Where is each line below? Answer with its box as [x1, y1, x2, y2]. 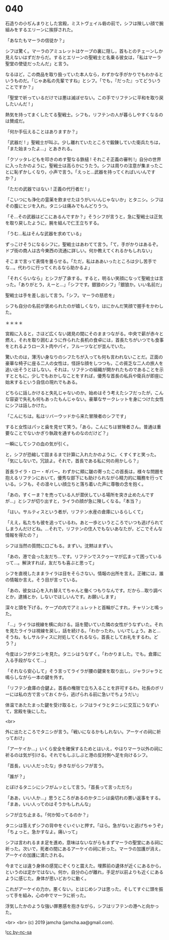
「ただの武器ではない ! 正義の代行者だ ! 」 [5, 186, 92, 192]
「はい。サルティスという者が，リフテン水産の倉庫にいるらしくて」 [5, 509, 146, 515]
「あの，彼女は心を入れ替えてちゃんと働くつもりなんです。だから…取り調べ [5, 587, 162, 593]
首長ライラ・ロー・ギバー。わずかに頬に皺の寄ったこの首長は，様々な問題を [5, 468, 164, 474]
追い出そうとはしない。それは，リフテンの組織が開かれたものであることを [5, 366, 159, 373]
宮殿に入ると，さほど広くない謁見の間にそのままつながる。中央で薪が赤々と [5, 330, 164, 336]
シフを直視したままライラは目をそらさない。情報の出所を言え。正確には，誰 [5, 570, 164, 576]
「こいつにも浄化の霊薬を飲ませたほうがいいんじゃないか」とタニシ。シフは [5, 196, 164, 202]
